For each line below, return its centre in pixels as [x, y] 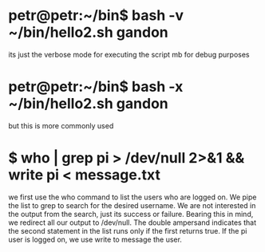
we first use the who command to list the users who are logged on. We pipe [132, 197]
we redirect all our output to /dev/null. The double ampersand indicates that [132, 222]
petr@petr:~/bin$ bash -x [96, 87]
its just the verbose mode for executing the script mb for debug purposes [129, 54]
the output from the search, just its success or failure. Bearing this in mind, [131, 214]
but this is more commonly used [61, 125]
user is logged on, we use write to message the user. [95, 239]
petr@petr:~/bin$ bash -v [96, 16]
